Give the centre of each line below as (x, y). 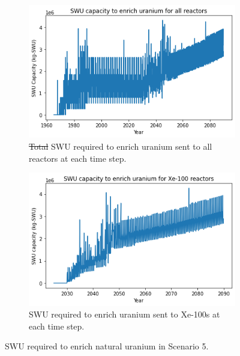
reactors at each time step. (78, 158)
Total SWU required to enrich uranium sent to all (121, 146)
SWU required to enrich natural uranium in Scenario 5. (107, 346)
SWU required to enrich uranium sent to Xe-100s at (124, 314)
